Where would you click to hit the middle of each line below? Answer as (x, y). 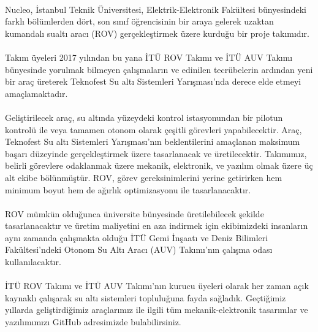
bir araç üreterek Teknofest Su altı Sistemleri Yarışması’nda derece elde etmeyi (153, 81)
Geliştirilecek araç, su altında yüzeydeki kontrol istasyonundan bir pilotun (144, 117)
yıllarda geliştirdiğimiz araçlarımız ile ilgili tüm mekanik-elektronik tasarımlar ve (157, 310)
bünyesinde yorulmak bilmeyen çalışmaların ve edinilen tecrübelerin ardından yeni (159, 69)
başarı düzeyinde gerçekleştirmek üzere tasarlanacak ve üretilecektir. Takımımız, (156, 153)
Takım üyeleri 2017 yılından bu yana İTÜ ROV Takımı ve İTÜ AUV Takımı (149, 57)
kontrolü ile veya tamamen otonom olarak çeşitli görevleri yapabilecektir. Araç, (153, 129)
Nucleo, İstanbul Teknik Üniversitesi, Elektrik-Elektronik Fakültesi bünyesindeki (156, 9)
